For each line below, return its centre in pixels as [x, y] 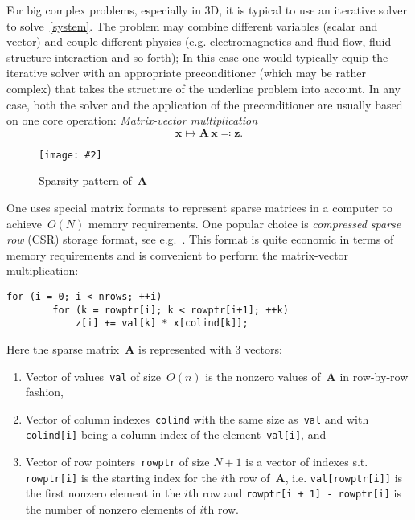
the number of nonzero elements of [111, 509]
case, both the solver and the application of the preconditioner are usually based [205, 104]
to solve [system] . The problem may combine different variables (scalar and [192, 25]
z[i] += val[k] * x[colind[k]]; [162, 323]
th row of [247, 477]
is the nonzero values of [263, 376]
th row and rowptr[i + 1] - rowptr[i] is [295, 493]
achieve [24, 223]
